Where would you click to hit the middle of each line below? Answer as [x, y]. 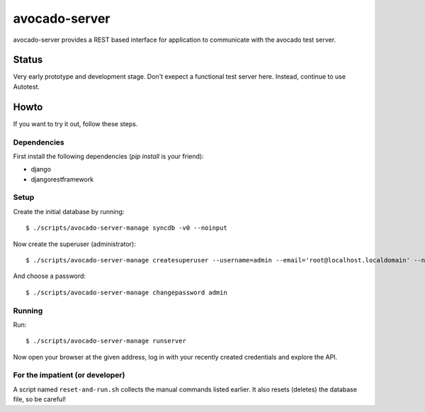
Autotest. [27, 87]
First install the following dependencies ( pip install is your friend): [109, 156]
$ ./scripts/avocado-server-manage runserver [106, 341]
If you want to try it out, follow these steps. [75, 123]
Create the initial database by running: [69, 211]
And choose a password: [50, 276]
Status [28, 60]
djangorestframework [62, 179]
